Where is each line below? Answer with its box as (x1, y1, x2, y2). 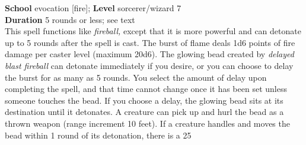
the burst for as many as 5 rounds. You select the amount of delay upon (5, 71, 267, 83)
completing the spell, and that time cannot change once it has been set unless (5, 83, 287, 95)
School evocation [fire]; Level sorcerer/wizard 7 (5, 2, 181, 14)
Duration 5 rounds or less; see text (5, 13, 135, 25)
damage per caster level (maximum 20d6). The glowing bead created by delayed (5, 48, 294, 60)
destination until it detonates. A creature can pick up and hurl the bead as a (5, 106, 284, 118)
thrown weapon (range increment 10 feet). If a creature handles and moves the (5, 117, 290, 129)
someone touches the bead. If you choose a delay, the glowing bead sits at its (5, 94, 283, 106)
